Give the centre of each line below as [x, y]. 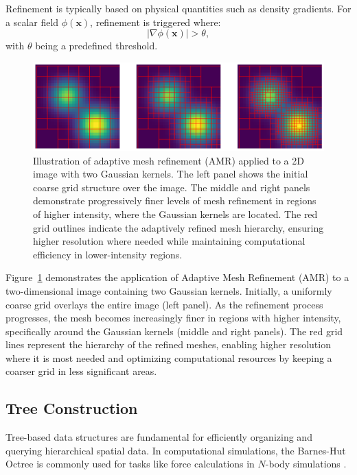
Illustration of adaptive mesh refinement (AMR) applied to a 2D [169, 160]
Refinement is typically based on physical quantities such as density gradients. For [178, 8]
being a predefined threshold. [96, 46]
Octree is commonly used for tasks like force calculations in [130, 464]
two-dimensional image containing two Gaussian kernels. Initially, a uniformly [169, 290]
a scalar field [32, 22]
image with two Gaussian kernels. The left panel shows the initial [171, 174]
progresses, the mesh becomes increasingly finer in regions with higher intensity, [173, 318]
